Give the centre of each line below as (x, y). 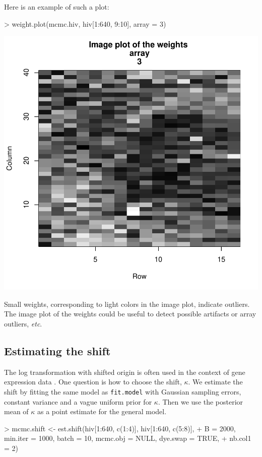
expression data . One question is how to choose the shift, (93, 382)
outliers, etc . (23, 323)
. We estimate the (215, 382)
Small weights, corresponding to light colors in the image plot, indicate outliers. (127, 304)
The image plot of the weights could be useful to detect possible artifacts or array (130, 314)
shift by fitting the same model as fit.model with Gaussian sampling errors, (123, 391)
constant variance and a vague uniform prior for (78, 401)
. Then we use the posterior (201, 401)
